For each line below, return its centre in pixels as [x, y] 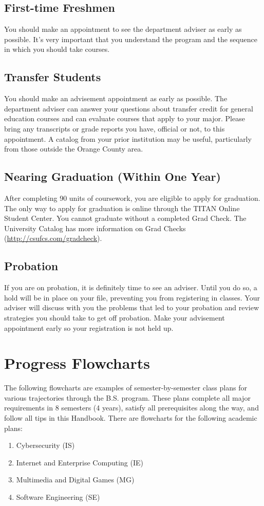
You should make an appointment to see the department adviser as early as [123, 29]
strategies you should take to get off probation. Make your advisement [115, 317]
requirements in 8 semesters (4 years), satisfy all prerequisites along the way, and [131, 408]
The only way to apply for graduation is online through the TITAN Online [122, 208]
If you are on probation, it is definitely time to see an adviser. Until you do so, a [131, 287]
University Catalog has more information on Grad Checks [95, 228]
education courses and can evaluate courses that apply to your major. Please [125, 118]
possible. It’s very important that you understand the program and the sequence [131, 39]
